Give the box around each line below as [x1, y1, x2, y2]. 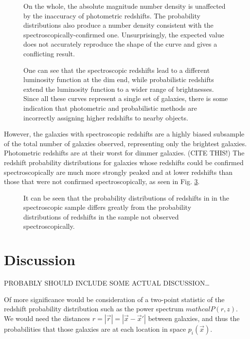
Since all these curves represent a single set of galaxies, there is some [23, 93, 228, 103]
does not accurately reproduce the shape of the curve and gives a [23, 39, 217, 49]
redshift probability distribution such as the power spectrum [4, 304, 184, 314]
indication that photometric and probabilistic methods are [23, 102, 197, 113]
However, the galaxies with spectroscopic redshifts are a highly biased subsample [4, 129, 245, 139]
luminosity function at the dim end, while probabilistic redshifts [23, 74, 214, 85]
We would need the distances [4, 313, 90, 323]
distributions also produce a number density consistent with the [23, 20, 214, 30]
